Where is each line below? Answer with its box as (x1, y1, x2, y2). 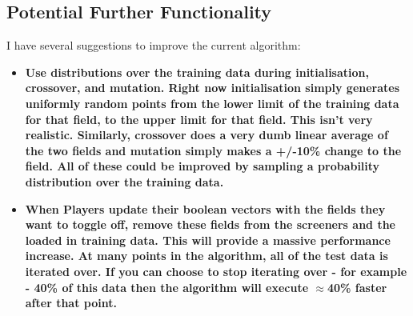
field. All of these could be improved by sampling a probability (25, 158, 380, 174)
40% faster (327, 278, 387, 295)
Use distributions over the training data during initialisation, (25, 63, 369, 80)
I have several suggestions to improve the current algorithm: (6, 37, 301, 54)
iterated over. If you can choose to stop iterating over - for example (25, 262, 407, 279)
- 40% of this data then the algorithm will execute (25, 278, 309, 295)
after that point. (25, 294, 117, 311)
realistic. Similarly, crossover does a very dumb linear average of (25, 126, 388, 143)
